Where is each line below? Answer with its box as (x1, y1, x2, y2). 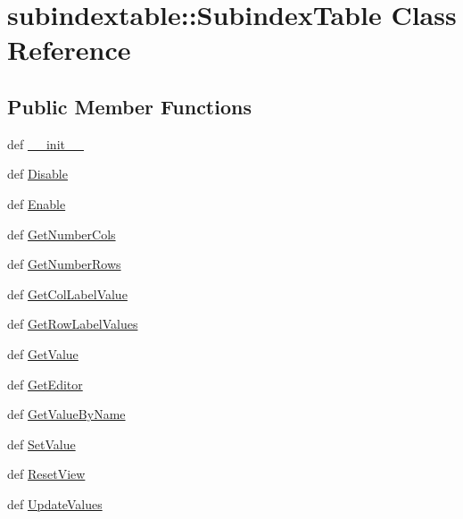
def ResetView (7, 465, 86, 483)
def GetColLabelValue (7, 284, 128, 303)
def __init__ (7, 134, 84, 153)
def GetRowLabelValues (7, 314, 138, 333)
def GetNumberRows (7, 255, 121, 273)
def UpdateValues (7, 494, 103, 513)
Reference (7, 31, 131, 68)
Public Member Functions (7, 92, 252, 120)
